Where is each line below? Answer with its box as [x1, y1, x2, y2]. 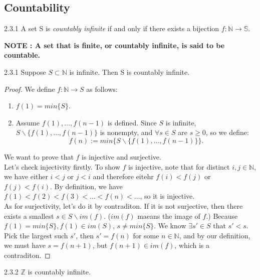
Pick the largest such [4, 230, 68, 240]
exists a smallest [4, 210, 54, 221]
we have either [4, 171, 48, 182]
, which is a [174, 240, 210, 250]
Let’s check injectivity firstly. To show [4, 161, 120, 172]
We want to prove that [4, 151, 74, 162]
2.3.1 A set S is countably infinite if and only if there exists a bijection [4, 23, 219, 34]
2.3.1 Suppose [4, 66, 46, 77]
